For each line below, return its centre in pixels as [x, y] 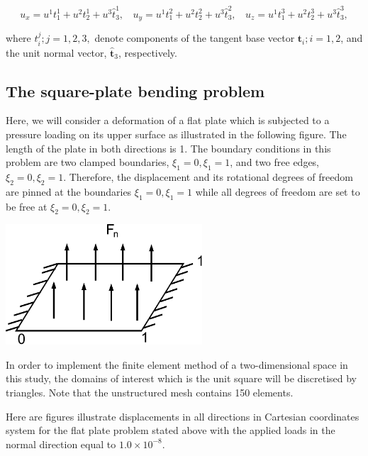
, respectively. [148, 52]
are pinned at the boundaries [69, 191]
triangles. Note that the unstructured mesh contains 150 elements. [150, 393]
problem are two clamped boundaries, [88, 162]
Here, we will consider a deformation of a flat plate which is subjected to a [168, 120]
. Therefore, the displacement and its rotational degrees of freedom [208, 176]
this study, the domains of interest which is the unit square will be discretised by [182, 378]
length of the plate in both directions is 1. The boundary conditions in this [168, 148]
